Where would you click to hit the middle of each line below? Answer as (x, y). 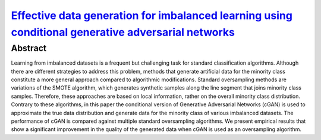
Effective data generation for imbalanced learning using (152, 15)
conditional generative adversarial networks (123, 32)
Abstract (29, 48)
